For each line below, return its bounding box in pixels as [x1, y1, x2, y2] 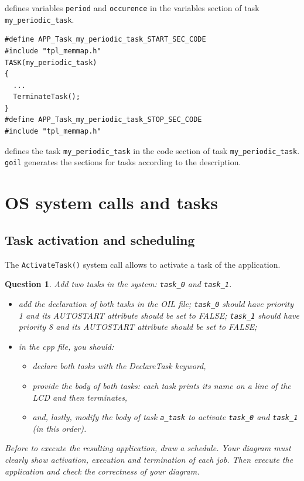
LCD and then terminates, [32, 391, 128, 403]
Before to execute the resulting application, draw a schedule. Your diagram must [5, 442, 291, 454]
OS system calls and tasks [5, 190, 218, 214]
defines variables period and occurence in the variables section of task [5, 2, 259, 13]
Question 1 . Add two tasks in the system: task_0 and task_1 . [5, 278, 232, 290]
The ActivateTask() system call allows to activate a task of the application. [5, 258, 281, 270]
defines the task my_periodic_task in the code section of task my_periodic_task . [5, 144, 300, 156]
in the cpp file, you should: [18, 340, 114, 352]
